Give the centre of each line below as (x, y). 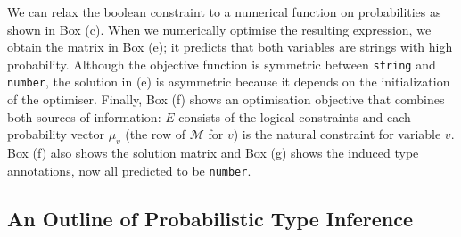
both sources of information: (84, 116)
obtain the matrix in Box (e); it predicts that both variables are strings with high (230, 47)
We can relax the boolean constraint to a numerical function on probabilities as (224, 12)
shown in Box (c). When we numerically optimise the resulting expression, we (219, 29)
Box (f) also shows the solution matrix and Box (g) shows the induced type (213, 153)
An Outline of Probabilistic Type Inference (210, 218)
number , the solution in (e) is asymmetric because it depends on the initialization (229, 82)
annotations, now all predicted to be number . (129, 170)
